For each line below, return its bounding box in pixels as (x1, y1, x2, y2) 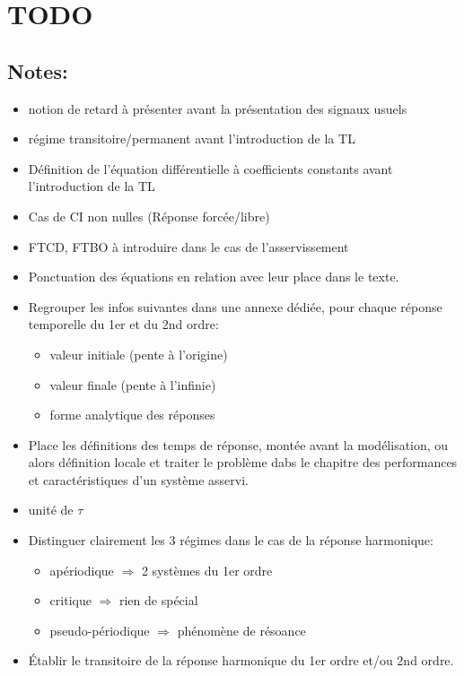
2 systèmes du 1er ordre (141, 560, 273, 579)
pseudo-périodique (49, 620, 150, 639)
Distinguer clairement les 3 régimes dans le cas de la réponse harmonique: (28, 531, 433, 550)
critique (49, 591, 92, 610)
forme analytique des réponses (49, 405, 215, 424)
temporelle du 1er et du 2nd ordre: (28, 315, 219, 334)
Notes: (7, 56, 68, 84)
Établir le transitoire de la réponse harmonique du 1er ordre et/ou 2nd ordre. (28, 651, 454, 670)
